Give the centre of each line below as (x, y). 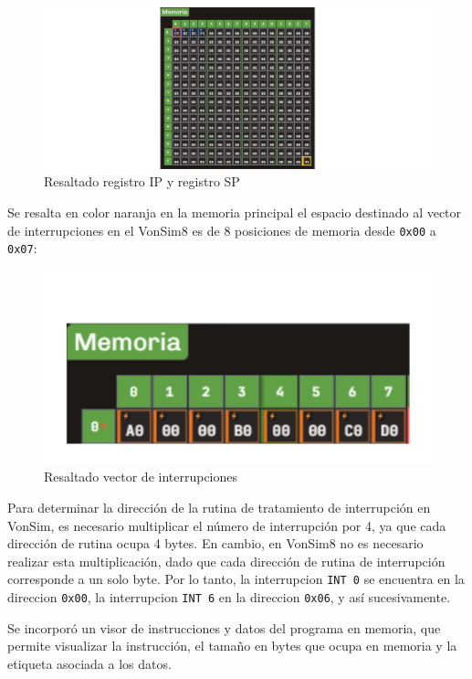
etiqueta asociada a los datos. (89, 663)
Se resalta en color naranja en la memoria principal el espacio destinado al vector (235, 212)
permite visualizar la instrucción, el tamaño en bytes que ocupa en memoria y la (232, 646)
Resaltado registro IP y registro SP (142, 181)
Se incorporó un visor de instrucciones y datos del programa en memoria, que (224, 627)
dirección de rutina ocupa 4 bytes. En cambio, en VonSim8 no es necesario (215, 543)
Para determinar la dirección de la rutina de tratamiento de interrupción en (219, 508)
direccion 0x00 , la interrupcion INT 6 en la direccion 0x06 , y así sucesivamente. (229, 597)
